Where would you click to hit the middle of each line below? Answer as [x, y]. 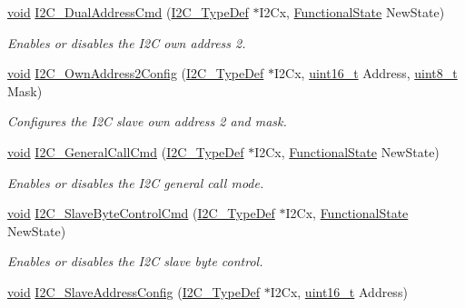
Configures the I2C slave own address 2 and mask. [147, 121]
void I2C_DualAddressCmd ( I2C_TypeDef [128, 12]
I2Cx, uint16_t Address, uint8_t [366, 73]
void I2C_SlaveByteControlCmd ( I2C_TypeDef [141, 213]
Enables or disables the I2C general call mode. [136, 182]
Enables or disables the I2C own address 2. [127, 42]
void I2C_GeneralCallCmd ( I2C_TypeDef [126, 151]
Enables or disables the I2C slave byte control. [135, 261]
